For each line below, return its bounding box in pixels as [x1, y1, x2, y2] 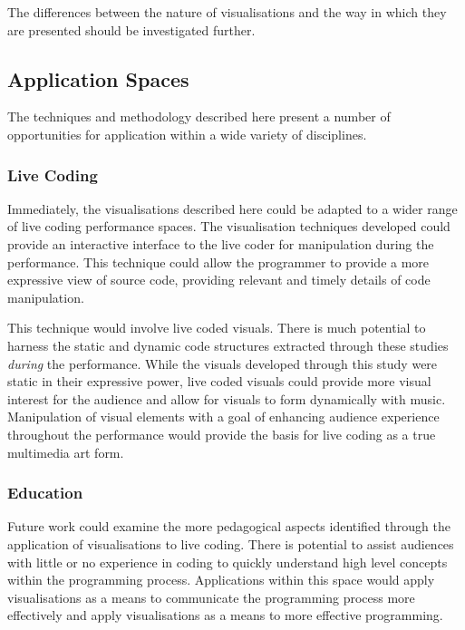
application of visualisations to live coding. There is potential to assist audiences [7, 534, 454, 553]
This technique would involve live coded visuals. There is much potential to [7, 318, 426, 337]
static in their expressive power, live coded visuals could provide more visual [7, 372, 431, 391]
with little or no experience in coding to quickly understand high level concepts [7, 552, 448, 571]
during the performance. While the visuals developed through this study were [7, 354, 438, 373]
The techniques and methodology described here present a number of [7, 107, 391, 126]
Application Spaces [7, 64, 189, 92]
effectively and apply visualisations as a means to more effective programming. [7, 606, 443, 625]
